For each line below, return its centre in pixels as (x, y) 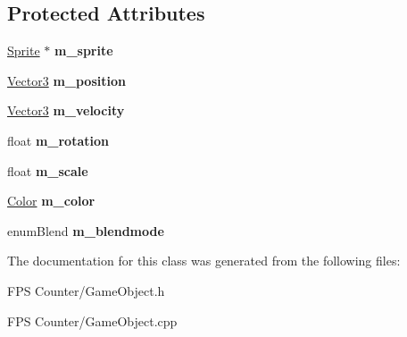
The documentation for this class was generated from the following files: (204, 261)
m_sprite (83, 51)
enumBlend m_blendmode (86, 230)
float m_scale (48, 170)
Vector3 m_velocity (66, 110)
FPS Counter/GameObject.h (86, 290)
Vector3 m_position (66, 80)
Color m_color (51, 201)
